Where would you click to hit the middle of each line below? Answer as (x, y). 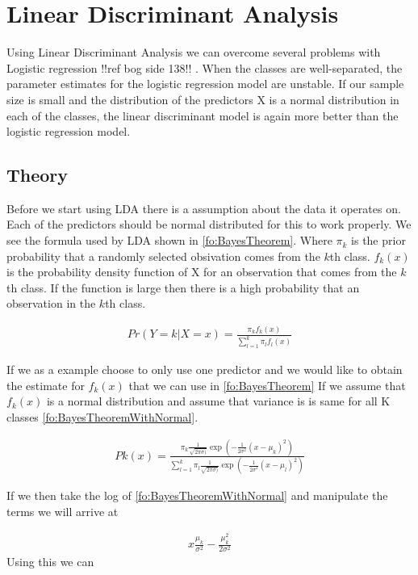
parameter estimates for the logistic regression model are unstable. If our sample (205, 84)
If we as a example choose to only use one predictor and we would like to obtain (205, 369)
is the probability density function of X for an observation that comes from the (202, 272)
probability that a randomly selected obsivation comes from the (163, 256)
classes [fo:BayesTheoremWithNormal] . (102, 417)
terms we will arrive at (63, 511)
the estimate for (46, 385)
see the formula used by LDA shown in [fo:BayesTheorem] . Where (169, 240)
